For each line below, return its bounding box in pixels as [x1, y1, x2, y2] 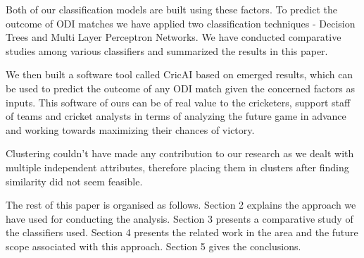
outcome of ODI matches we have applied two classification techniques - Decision [6, 16, 356, 30]
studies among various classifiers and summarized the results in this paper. [6, 43, 328, 58]
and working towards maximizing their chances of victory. [6, 122, 255, 137]
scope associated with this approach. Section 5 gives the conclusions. [6, 238, 301, 253]
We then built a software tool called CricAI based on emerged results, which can [6, 67, 353, 82]
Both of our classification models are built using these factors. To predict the [6, 2, 337, 16]
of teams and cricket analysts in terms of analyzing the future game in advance [6, 109, 346, 123]
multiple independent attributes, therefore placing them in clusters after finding [6, 159, 349, 174]
